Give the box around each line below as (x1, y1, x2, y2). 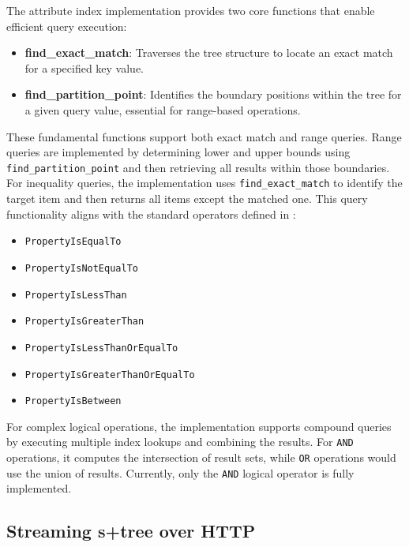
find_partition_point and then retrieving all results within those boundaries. (6, 159, 390, 175)
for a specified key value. (24, 59, 144, 76)
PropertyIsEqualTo (24, 236, 122, 248)
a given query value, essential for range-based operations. (24, 101, 301, 118)
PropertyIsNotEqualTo (24, 262, 138, 274)
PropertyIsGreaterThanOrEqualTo (24, 369, 195, 380)
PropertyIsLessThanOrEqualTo (24, 342, 178, 354)
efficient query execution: (6, 17, 127, 34)
